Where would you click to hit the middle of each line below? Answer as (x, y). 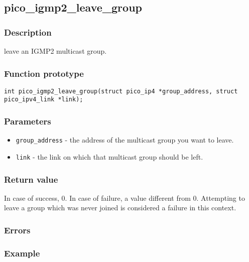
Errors (17, 230)
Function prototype (44, 73)
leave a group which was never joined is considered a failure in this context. (120, 208)
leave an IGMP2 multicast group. (55, 51)
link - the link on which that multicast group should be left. (109, 157)
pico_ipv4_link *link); (44, 100)
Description (28, 32)
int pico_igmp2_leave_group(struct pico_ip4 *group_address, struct (121, 91)
